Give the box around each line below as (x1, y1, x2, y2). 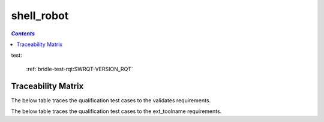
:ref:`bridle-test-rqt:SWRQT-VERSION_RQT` (26, 65, 133, 72)
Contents (11, 30, 35, 37)
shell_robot (11, 9, 69, 22)
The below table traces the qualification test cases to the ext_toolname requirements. (11, 108, 222, 115)
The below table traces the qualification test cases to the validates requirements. (11, 96, 211, 104)
